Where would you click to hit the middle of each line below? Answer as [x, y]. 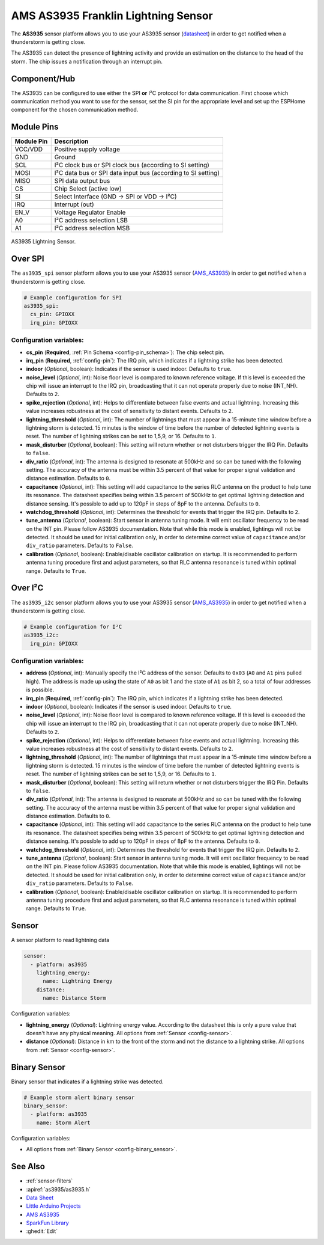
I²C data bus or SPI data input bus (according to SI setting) [137, 173]
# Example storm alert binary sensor [79, 1097]
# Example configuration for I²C [73, 626]
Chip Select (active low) [88, 189]
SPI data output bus [82, 181]
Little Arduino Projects [53, 1206]
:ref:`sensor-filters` [49, 1181]
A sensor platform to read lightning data [60, 940]
